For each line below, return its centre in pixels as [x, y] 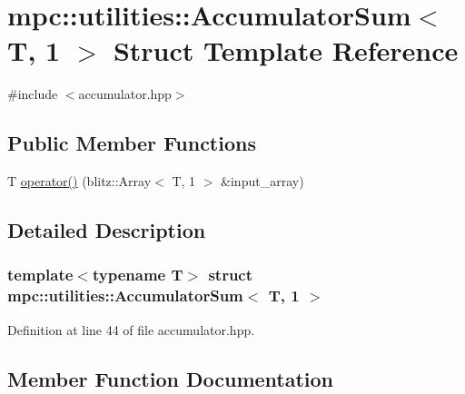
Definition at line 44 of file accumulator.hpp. [131, 329]
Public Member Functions [132, 143]
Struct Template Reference [286, 50]
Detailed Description [107, 230]
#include [33, 94]
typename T [138, 275]
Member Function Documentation [171, 378]
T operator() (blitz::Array [79, 181]
